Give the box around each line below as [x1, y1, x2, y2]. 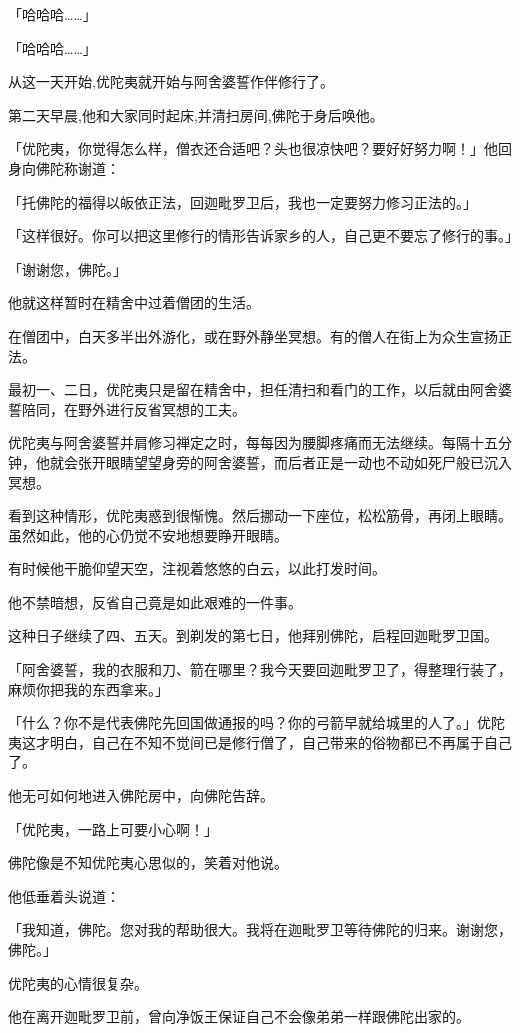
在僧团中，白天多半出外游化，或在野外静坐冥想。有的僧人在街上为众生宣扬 [8, 325, 498, 346]
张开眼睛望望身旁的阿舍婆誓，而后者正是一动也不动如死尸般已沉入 [77, 451, 512, 472]
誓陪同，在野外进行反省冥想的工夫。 [8, 398, 246, 419]
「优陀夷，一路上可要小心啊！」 [8, 818, 218, 839]
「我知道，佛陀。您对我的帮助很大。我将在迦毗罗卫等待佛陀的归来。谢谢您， [8, 919, 512, 940]
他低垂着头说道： [8, 885, 120, 906]
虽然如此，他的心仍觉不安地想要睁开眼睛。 [8, 524, 288, 545]
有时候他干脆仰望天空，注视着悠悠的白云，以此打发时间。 [8, 558, 386, 579]
